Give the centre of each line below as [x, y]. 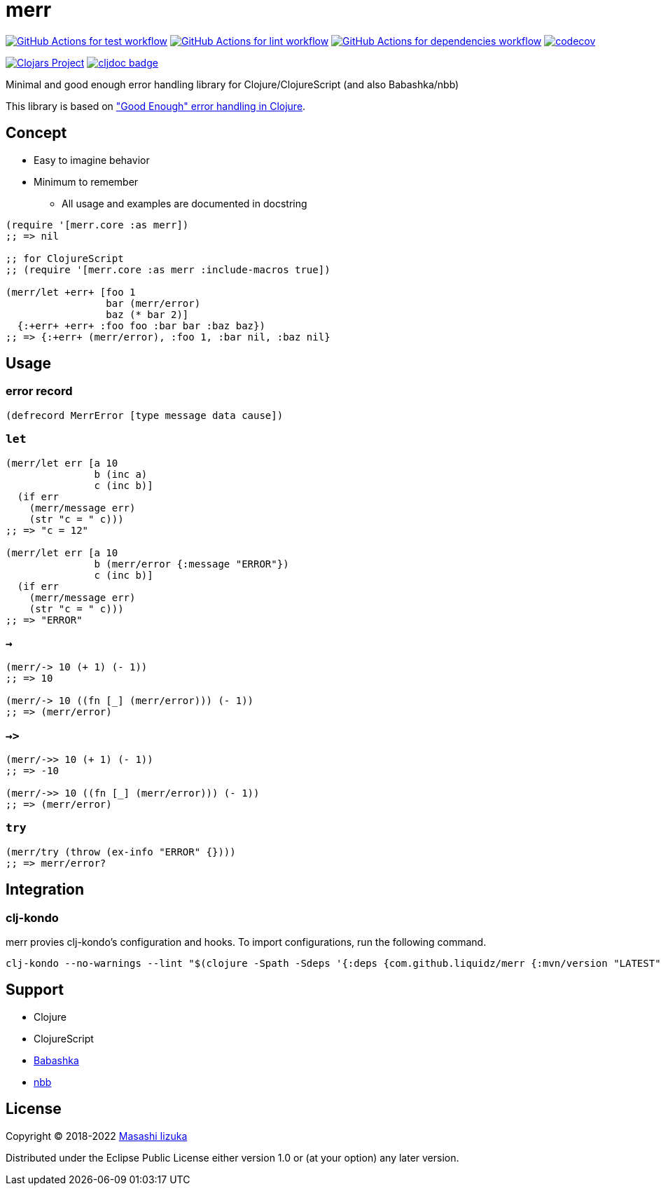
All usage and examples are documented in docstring [185, 203]
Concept [36, 133]
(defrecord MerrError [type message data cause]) [145, 415]
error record [39, 391]
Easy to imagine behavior [92, 160]
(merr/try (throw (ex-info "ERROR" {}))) [121, 852]
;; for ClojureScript [65, 258]
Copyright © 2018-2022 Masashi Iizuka [97, 1136]
